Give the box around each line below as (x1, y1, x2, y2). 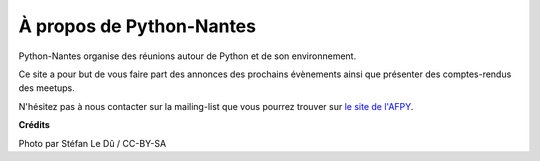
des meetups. (18, 82, 75, 94)
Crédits (18, 119, 50, 131)
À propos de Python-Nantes (18, 15, 257, 37)
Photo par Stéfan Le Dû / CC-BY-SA (18, 137, 167, 149)
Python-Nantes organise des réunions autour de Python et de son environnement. (18, 50, 357, 62)
